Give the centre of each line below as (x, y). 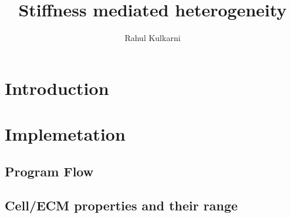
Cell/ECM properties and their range (121, 205)
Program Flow (49, 171)
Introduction (57, 88)
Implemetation (65, 134)
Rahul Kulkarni (153, 38)
